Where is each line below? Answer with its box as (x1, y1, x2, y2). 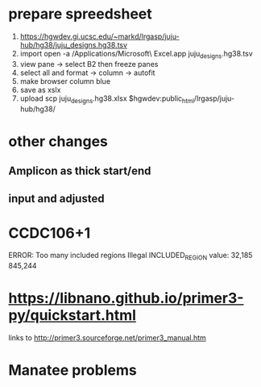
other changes (8, 132, 109, 150)
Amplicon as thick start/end (8, 164, 151, 178)
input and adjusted (8, 191, 105, 206)
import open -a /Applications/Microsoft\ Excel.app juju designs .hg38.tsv (19, 48, 254, 60)
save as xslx (19, 85, 61, 94)
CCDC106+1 (8, 223, 91, 242)
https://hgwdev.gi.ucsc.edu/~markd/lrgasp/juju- (19, 31, 180, 41)
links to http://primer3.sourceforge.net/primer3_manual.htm (8, 333, 207, 343)
